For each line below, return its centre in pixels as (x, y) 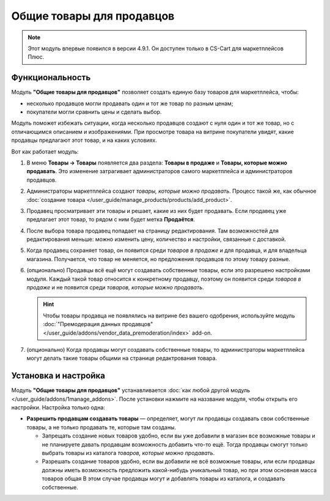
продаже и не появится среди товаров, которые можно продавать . (115, 288)
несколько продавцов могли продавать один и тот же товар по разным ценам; (130, 103)
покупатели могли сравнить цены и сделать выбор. (94, 112)
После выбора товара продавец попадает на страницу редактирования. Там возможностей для (153, 231)
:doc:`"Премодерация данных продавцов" (98, 324)
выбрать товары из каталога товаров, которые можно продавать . (128, 453)
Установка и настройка (58, 376)
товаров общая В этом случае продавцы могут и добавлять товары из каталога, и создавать (163, 479)
